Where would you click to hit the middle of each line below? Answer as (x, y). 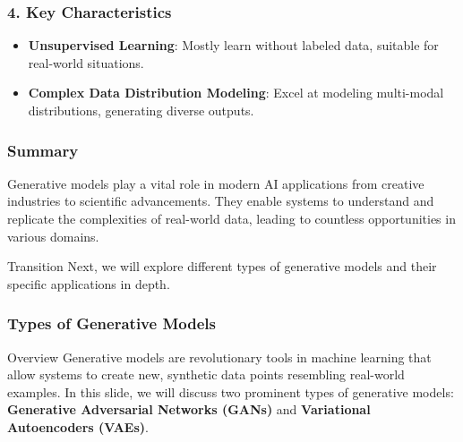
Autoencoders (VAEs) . (78, 426)
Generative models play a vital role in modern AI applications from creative (216, 183)
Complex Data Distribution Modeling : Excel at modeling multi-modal (236, 93)
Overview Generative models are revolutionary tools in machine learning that (219, 357)
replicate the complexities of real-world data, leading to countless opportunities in (231, 218)
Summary (43, 150)
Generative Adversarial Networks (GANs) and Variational (189, 409)
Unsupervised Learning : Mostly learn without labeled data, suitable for (233, 45)
